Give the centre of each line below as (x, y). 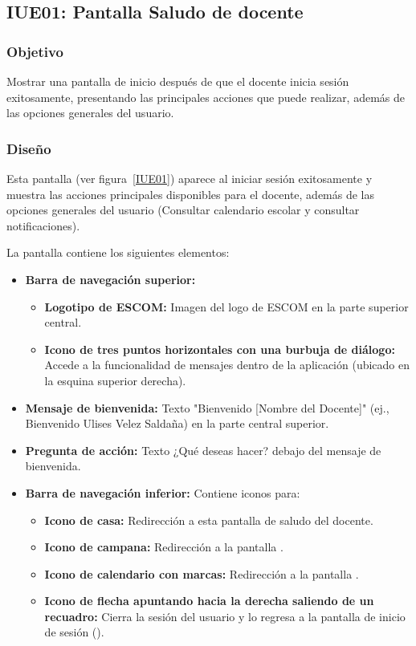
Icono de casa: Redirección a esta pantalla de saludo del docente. (209, 520)
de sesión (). (74, 632)
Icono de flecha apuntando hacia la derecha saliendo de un (209, 601)
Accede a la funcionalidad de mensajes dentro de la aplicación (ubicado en (227, 365)
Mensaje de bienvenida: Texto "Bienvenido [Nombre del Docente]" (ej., (207, 407)
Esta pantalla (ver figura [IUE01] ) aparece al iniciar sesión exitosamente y (190, 178)
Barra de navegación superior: (110, 279)
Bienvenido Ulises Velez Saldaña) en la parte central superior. (177, 423)
